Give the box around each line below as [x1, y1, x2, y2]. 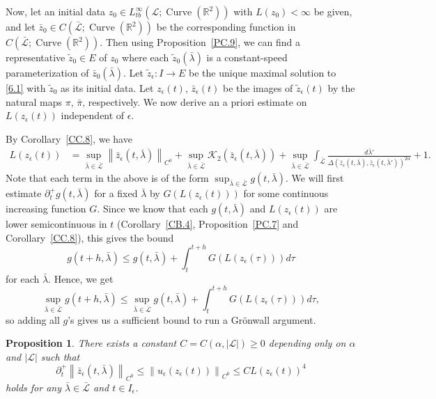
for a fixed [94, 186, 138, 201]
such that [40, 349, 80, 363]
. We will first [286, 171, 344, 185]
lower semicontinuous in [6, 217, 107, 231]
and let [6, 19, 36, 33]
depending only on [268, 336, 346, 350]
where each [122, 50, 169, 64]
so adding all [6, 312, 60, 327]
